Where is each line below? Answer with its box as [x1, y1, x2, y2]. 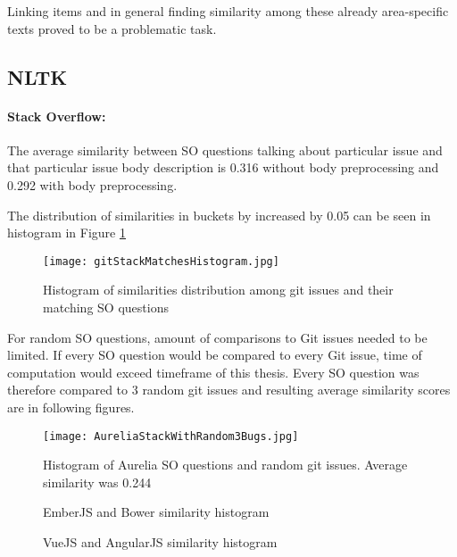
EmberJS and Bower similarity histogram [43, 503, 270, 521]
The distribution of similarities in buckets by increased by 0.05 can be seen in [7, 205, 431, 224]
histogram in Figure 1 [7, 223, 126, 242]
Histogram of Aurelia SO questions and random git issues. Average [43, 455, 408, 474]
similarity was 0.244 [43, 472, 152, 491]
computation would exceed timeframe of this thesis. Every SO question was [7, 362, 420, 381]
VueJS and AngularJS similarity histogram [43, 532, 278, 551]
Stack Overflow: [7, 106, 106, 125]
